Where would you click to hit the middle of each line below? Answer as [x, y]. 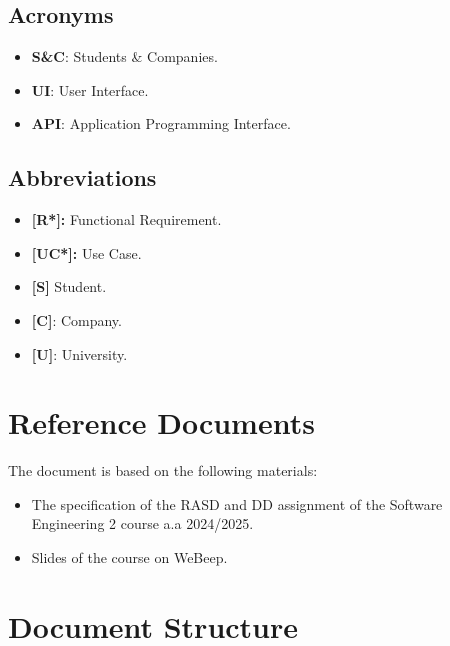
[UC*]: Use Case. [86, 252]
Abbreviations [82, 177]
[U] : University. [79, 353]
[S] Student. [69, 286]
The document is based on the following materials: [163, 470]
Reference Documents [161, 422]
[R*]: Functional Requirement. [126, 219]
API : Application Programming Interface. [161, 123]
